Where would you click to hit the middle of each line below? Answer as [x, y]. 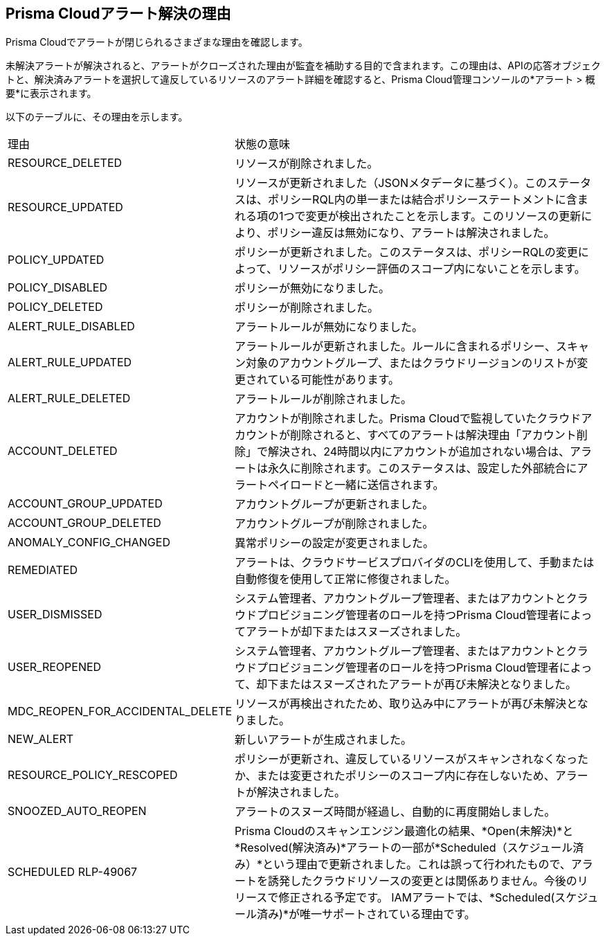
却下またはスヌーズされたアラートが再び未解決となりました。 [417, 684]
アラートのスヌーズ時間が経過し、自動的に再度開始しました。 [395, 812]
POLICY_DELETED [55, 307]
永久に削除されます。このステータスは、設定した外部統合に [423, 468]
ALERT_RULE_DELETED [69, 398]
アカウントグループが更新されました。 [334, 504]
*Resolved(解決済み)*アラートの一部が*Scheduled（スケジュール [404, 848]
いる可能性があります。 [339, 380]
